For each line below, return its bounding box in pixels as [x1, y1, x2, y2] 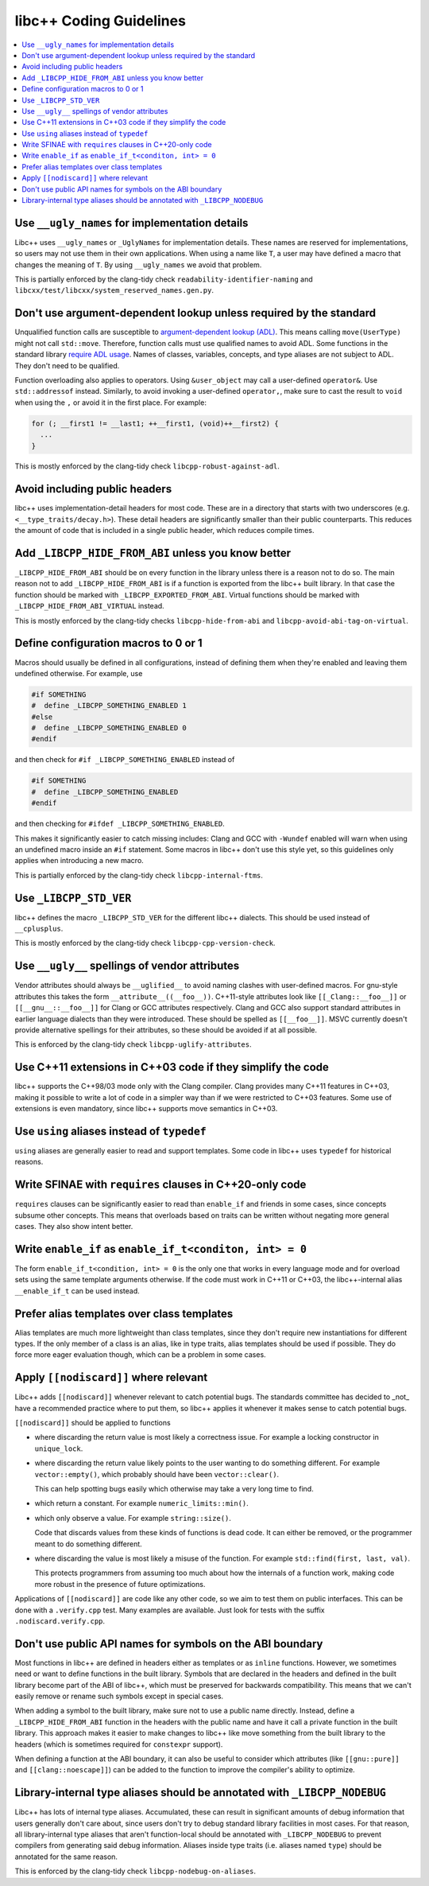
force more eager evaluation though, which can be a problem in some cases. [14, 1350, 266, 1359]
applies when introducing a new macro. [14, 856, 145, 865]
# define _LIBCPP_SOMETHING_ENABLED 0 [31, 724, 187, 733]
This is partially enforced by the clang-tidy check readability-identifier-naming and [14, 274, 313, 284]
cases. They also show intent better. [14, 1222, 133, 1231]
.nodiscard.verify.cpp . [14, 1616, 106, 1626]
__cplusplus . [14, 924, 64, 934]
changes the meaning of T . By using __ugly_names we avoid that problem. [14, 259, 262, 270]
